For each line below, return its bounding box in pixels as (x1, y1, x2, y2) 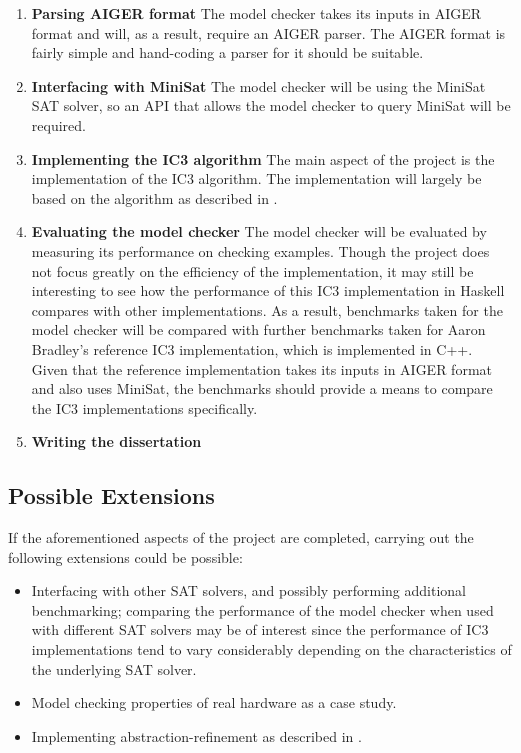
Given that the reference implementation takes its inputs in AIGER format (31, 358, 493, 379)
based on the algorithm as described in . (31, 187, 278, 208)
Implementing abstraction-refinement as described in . (31, 725, 362, 746)
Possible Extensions (8, 480, 215, 511)
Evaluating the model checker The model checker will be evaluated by (31, 221, 487, 242)
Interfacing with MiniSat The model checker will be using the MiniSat (31, 75, 486, 96)
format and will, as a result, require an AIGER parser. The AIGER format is (31, 22, 506, 43)
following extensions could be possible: (8, 546, 243, 567)
